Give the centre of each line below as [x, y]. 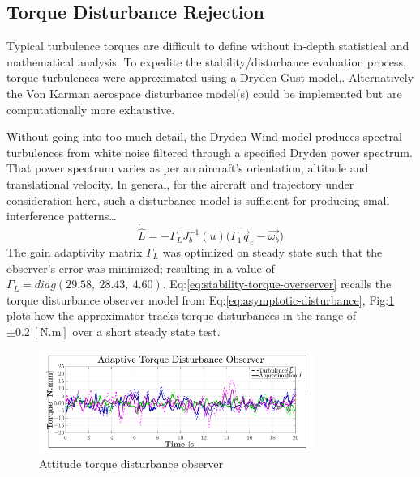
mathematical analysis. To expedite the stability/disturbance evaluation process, [206, 61]
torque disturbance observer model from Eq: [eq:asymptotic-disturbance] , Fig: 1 [201, 299]
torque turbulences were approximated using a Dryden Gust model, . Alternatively [210, 77]
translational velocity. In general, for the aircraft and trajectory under [180, 183]
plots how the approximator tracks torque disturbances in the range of [182, 315]
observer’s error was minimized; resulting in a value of [141, 268]
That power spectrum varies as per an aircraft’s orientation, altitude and [188, 168]
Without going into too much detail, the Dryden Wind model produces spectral [204, 136]
